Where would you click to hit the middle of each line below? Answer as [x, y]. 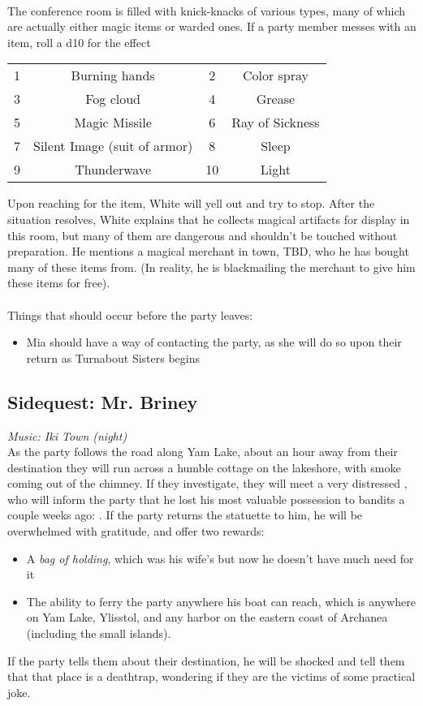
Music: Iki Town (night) [67, 435]
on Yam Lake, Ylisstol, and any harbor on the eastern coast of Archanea [207, 617]
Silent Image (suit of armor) [113, 146]
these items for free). [59, 283]
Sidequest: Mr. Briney [103, 401]
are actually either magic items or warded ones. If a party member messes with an [212, 26]
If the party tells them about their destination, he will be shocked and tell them [206, 660]
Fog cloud [113, 99]
